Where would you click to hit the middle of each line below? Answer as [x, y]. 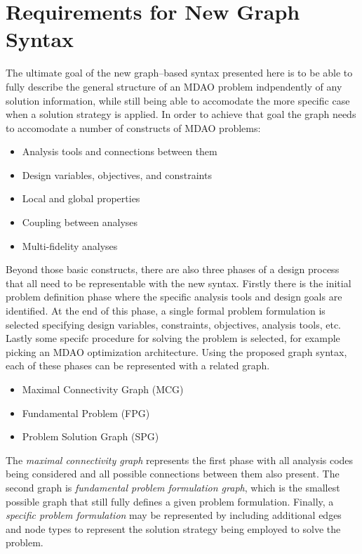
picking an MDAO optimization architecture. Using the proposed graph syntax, [176, 351]
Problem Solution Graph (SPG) [90, 436]
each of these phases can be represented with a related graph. [138, 365]
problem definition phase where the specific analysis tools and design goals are [174, 297]
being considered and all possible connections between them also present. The [173, 474]
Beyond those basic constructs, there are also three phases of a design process [173, 269]
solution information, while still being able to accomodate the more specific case [178, 100]
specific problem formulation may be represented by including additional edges [174, 515]
